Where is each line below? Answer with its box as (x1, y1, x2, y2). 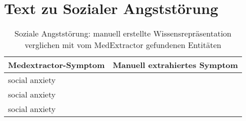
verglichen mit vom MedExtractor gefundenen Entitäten (24, 39, 221, 51)
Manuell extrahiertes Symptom (112, 59, 238, 71)
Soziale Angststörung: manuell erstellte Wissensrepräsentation (14, 27, 231, 39)
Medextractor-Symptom (8, 59, 105, 71)
